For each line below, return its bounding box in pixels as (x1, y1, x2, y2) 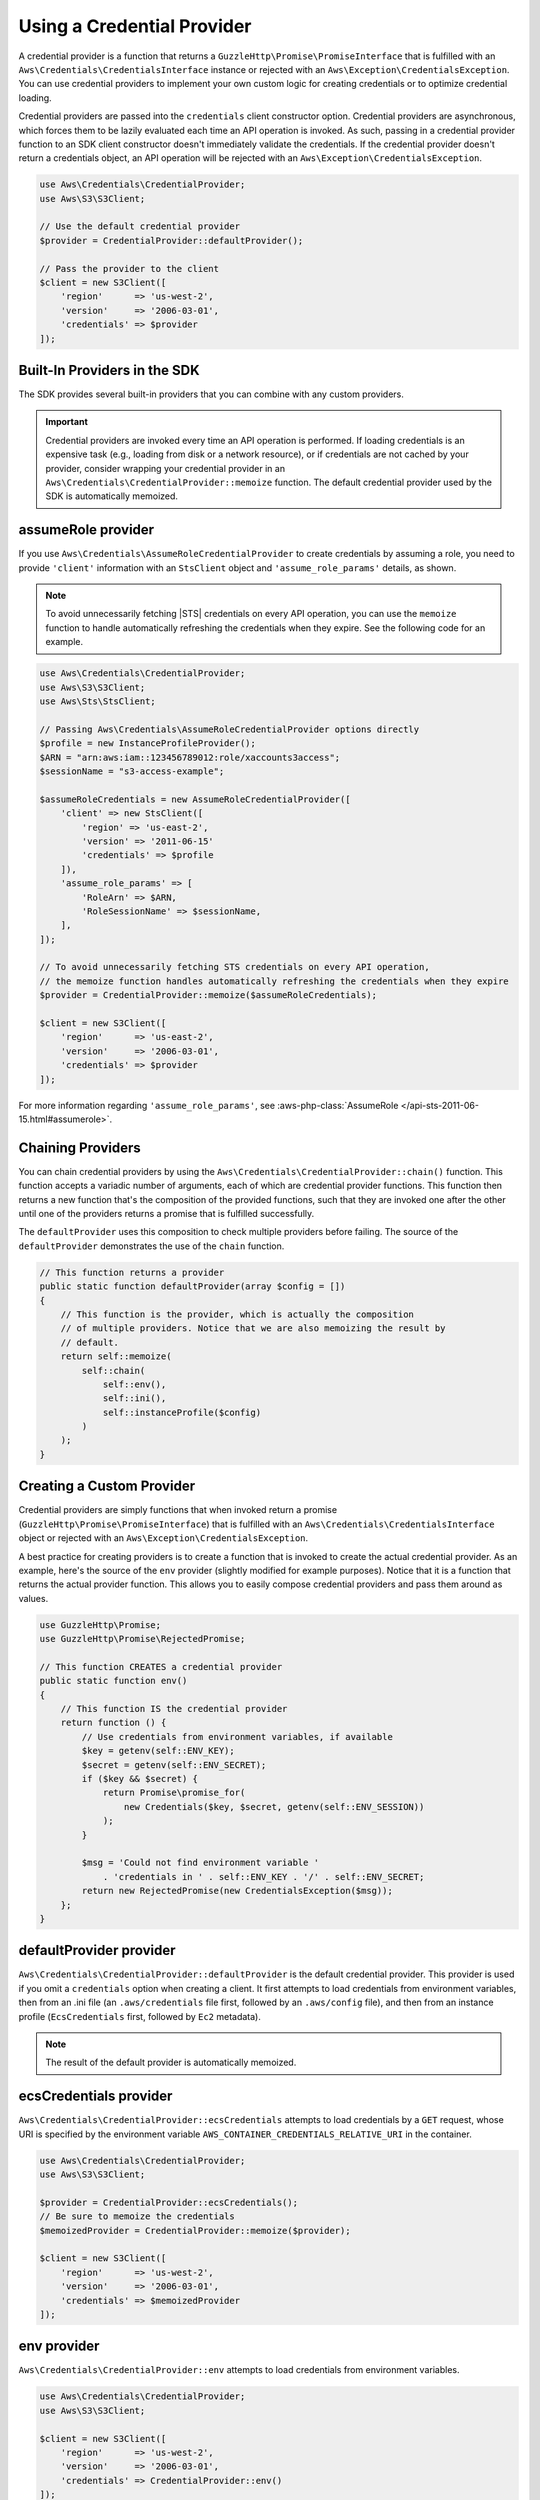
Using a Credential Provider (18, 15, 252, 37)
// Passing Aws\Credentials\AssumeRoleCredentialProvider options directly (39, 723, 420, 735)
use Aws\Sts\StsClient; (39, 696, 157, 707)
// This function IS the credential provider (60, 1703, 288, 1715)
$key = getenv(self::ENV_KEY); (81, 1745, 235, 1757)
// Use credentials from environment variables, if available (81, 1731, 394, 1742)
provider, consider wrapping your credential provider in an (45, 462, 285, 474)
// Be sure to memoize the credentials (39, 2211, 235, 2222)
